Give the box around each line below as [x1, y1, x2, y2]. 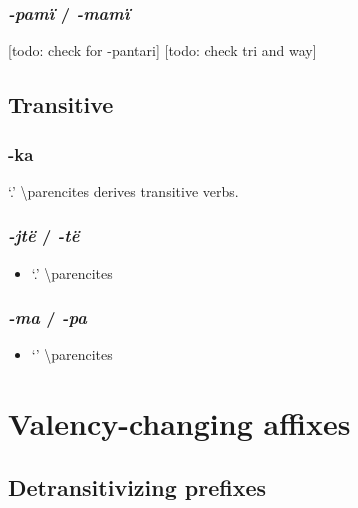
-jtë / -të [8, 223, 80, 248]
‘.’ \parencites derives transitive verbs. [8, 180, 239, 201]
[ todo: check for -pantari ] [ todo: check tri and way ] [8, 40, 317, 61]
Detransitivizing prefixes [8, 471, 267, 502]
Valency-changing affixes [8, 403, 351, 444]
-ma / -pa [8, 305, 87, 330]
